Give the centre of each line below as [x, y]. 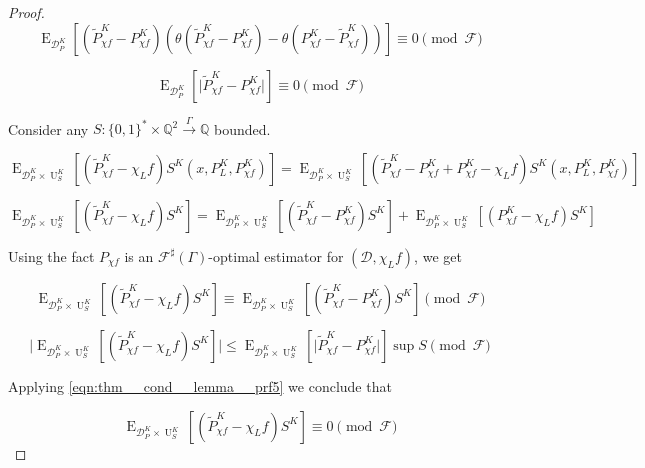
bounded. [242, 128]
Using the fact [51, 255]
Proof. [26, 12]
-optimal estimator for [276, 255]
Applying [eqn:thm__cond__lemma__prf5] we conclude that [200, 385]
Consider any [48, 128]
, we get [438, 255]
